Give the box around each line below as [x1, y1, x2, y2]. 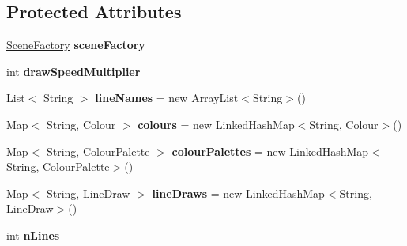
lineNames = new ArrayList [95, 89, 239, 106]
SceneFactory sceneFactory [6, 36, 145, 53]
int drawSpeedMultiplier [6, 62, 141, 79]
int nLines [6, 226, 60, 243]
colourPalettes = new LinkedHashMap [171, 142, 369, 159]
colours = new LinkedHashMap [138, 115, 295, 132]
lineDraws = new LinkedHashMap [152, 184, 325, 201]
